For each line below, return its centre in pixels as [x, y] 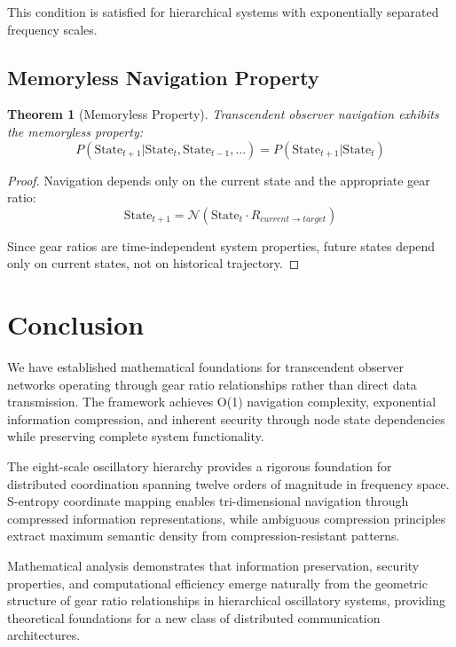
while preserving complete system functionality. [136, 436]
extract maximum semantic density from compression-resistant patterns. [204, 536]
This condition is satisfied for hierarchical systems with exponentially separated [223, 12]
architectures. [44, 635]
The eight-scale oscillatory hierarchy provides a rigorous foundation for [200, 466]
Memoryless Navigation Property [163, 77]
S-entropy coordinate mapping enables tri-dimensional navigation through [208, 501]
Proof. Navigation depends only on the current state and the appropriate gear [219, 180]
